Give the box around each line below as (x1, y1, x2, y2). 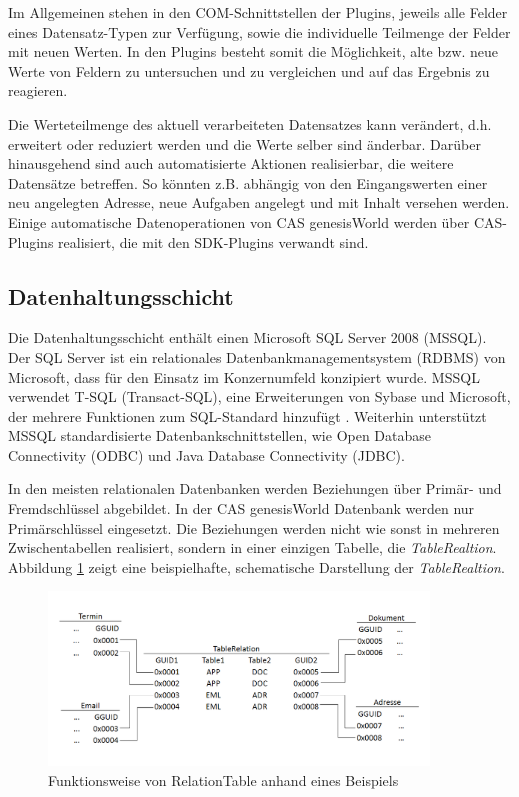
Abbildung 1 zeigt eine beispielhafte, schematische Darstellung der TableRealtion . (8, 556, 505, 577)
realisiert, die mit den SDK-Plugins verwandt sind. (58, 231, 369, 252)
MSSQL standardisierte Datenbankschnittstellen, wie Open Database (8, 425, 432, 446)
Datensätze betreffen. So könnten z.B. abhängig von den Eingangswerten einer (8, 172, 488, 193)
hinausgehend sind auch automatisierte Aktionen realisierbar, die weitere (8, 153, 454, 174)
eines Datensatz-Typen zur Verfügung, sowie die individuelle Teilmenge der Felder (8, 21, 511, 42)
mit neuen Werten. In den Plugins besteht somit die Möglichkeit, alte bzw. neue (8, 41, 499, 62)
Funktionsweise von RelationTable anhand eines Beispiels (48, 769, 399, 790)
